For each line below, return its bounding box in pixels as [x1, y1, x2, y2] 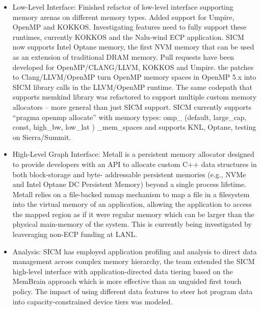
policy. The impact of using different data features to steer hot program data [12, 286, 253, 297]
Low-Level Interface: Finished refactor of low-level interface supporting [12, 2, 233, 12]
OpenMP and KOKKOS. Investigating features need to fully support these [12, 21, 247, 32]
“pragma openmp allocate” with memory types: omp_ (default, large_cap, [12, 111, 247, 122]
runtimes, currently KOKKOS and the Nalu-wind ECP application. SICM [12, 31, 244, 42]
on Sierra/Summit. [12, 131, 71, 142]
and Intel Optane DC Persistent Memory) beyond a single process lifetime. [12, 179, 247, 189]
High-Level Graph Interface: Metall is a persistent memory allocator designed [12, 149, 254, 159]
